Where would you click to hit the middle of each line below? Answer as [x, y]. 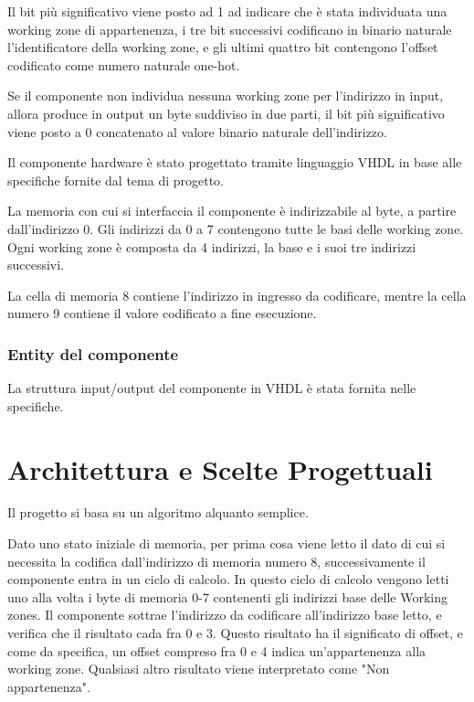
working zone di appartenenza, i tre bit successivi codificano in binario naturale [230, 29]
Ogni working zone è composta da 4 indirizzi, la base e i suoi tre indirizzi [212, 246]
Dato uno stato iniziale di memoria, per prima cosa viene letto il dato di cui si [226, 543]
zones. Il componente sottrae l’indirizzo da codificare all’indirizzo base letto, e [225, 615]
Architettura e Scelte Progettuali [220, 468]
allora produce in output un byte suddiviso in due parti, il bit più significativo [226, 113]
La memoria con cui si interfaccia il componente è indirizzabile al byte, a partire [232, 211]
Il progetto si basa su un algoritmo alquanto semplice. [158, 512]
